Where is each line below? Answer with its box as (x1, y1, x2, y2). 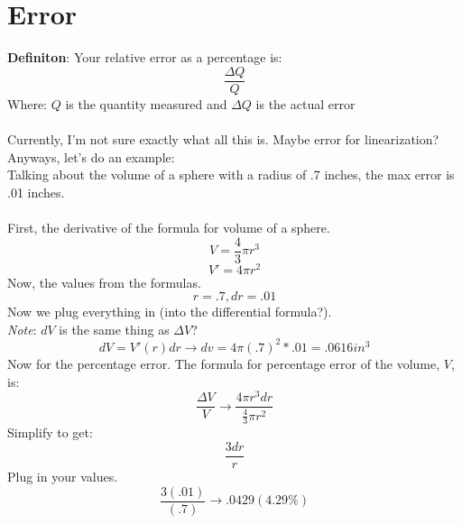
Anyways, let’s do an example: (7, 147, 175, 166)
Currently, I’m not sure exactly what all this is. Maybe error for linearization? (7, 129, 439, 148)
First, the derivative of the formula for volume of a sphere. (7, 217, 330, 236)
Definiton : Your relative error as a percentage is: (7, 48, 282, 67)
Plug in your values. (7, 467, 118, 486)
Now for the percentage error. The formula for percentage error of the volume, (7, 354, 440, 372)
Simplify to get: (7, 423, 93, 442)
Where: (7, 94, 47, 113)
